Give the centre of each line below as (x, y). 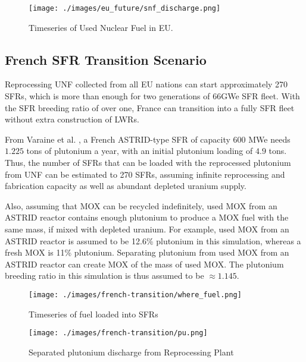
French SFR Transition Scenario (106, 59)
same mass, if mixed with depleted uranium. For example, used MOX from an (147, 229)
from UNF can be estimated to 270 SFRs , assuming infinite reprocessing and (145, 174)
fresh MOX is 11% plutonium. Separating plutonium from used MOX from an (147, 252)
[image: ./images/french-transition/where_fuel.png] (135, 295)
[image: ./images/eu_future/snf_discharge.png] (125, 8)
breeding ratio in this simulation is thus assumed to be (104, 276)
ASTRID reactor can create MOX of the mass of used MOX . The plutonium (144, 264)
